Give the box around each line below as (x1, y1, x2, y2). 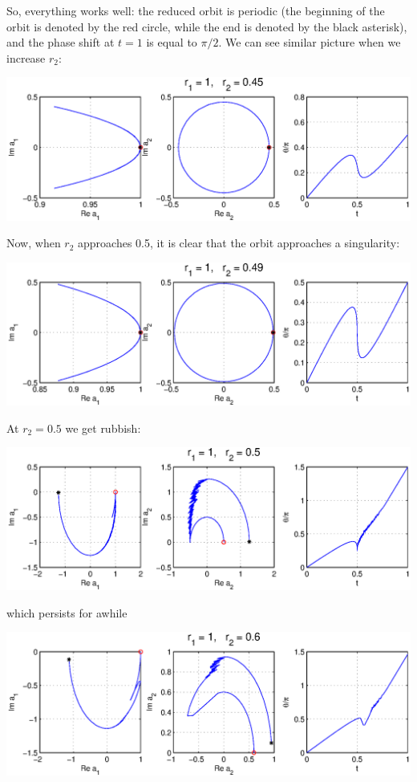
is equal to (146, 34, 197, 51)
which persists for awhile (6, 604, 128, 621)
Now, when (6, 234, 61, 251)
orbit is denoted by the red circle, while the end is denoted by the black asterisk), (6, 18, 407, 35)
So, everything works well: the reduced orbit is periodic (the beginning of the (6, 2, 385, 18)
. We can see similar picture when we (218, 34, 401, 51)
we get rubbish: (65, 419, 141, 436)
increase (6, 49, 46, 66)
